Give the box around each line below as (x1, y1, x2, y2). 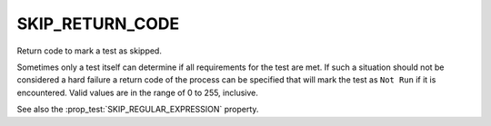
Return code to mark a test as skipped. (16, 45, 163, 56)
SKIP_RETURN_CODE (16, 14, 180, 34)
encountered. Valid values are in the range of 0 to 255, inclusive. (16, 87, 258, 98)
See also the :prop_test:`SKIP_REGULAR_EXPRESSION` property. (16, 104, 259, 115)
